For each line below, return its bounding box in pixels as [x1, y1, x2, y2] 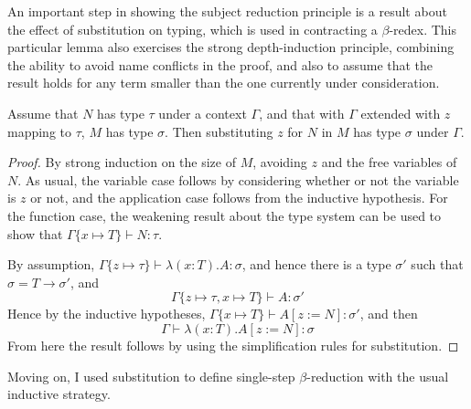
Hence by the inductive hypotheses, [7, 304, 206, 323]
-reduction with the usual [306, 366, 449, 385]
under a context [158, 103, 247, 122]
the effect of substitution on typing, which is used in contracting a [7, 19, 378, 38]
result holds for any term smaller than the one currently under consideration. [7, 73, 440, 92]
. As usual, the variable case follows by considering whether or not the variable [17, 170, 459, 189]
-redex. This [389, 19, 457, 38]
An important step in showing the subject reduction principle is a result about [7, 2, 447, 20]
